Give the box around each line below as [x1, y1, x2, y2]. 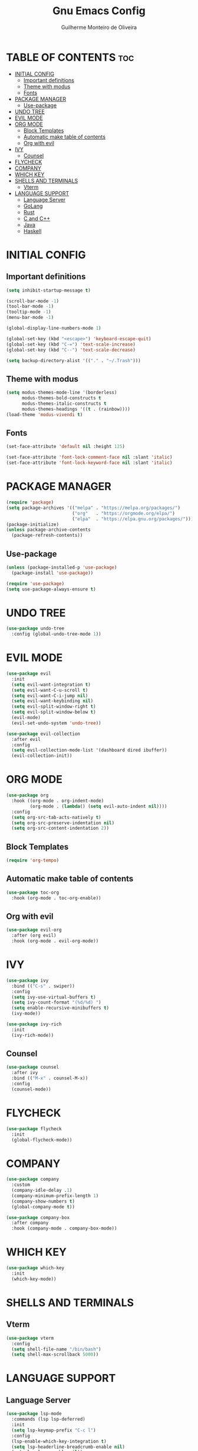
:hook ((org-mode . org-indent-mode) [11, 798, 104, 804]
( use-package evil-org [6, 927, 62, 933]
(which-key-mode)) [11, 1276, 57, 1282]
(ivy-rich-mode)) [11, 1032, 54, 1038]
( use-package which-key [6, 1265, 65, 1271]
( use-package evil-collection [6, 731, 81, 737]
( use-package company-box [6, 1214, 70, 1220]
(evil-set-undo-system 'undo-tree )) [11, 720, 101, 726]
